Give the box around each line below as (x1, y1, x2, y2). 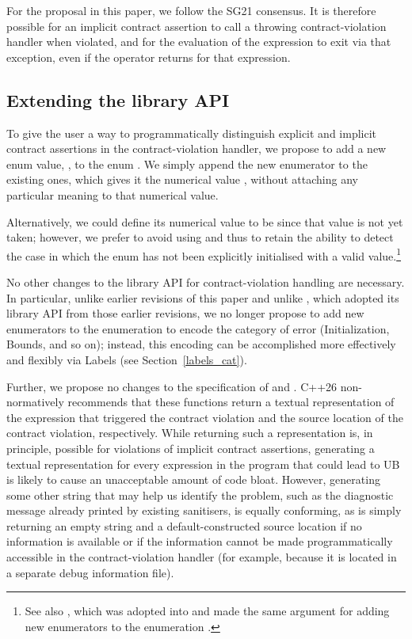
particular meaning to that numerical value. (6, 186, 219, 203)
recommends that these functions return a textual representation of (67, 394, 395, 410)
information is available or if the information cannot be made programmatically (6, 533, 393, 550)
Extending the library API (6, 87, 230, 112)
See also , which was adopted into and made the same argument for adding (25, 603, 390, 619)
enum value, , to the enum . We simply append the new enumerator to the (6, 155, 368, 172)
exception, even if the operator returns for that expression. (6, 48, 291, 65)
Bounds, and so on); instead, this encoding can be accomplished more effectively (6, 336, 396, 352)
